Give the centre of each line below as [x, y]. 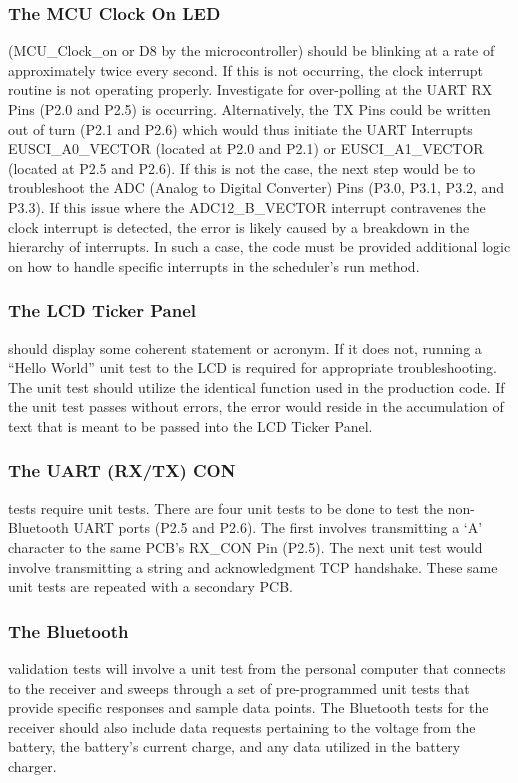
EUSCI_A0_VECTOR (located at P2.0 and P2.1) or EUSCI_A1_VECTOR [246, 148]
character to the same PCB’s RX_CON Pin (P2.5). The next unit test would [245, 546]
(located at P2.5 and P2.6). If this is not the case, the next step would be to [242, 167]
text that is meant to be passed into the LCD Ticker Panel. [190, 425]
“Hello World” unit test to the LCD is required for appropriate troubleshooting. [253, 367]
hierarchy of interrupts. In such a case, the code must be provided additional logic [259, 246]
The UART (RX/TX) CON [122, 470]
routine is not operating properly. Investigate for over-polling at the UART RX [250, 89]
